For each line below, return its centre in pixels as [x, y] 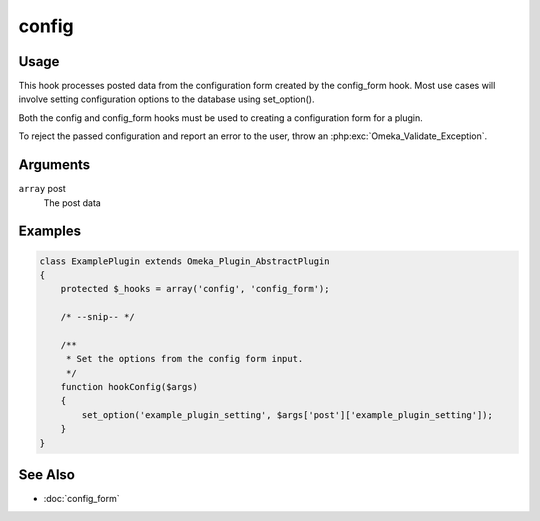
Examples [50, 231]
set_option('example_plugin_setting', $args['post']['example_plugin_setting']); [287, 414]
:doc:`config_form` [81, 499]
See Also [46, 475]
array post [42, 189]
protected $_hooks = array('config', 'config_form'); [195, 289]
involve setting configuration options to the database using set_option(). [166, 99]
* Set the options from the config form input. [184, 359]
